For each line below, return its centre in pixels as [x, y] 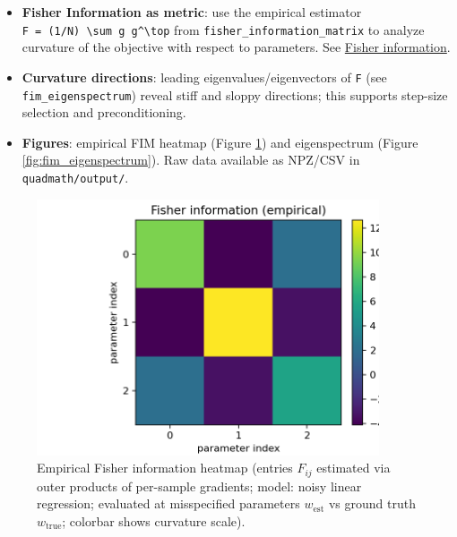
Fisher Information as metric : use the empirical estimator [192, 12]
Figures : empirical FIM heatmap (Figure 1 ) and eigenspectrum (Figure [220, 142]
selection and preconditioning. [104, 112]
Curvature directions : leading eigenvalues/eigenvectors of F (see [204, 77]
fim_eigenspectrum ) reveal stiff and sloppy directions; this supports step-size [235, 94]
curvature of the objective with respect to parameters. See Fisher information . [236, 47]
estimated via [354, 468]
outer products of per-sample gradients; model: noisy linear [199, 486]
